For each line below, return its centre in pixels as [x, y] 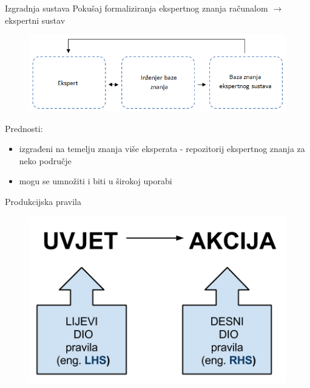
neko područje [45, 160]
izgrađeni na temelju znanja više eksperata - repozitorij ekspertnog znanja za [162, 149]
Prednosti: [24, 128]
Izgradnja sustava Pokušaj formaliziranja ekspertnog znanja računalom [136, 8]
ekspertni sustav [35, 20]
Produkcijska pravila [43, 202]
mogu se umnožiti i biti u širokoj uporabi [96, 181]
